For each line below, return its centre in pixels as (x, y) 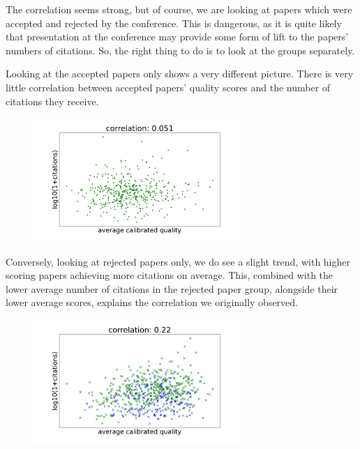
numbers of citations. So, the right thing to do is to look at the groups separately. (180, 50)
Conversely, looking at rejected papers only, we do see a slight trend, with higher (178, 261)
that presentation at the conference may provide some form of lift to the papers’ (177, 37)
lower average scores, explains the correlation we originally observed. (152, 302)
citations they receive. (52, 101)
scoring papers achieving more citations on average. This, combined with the (170, 275)
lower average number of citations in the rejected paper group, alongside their (172, 288)
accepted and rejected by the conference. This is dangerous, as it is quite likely (174, 23)
